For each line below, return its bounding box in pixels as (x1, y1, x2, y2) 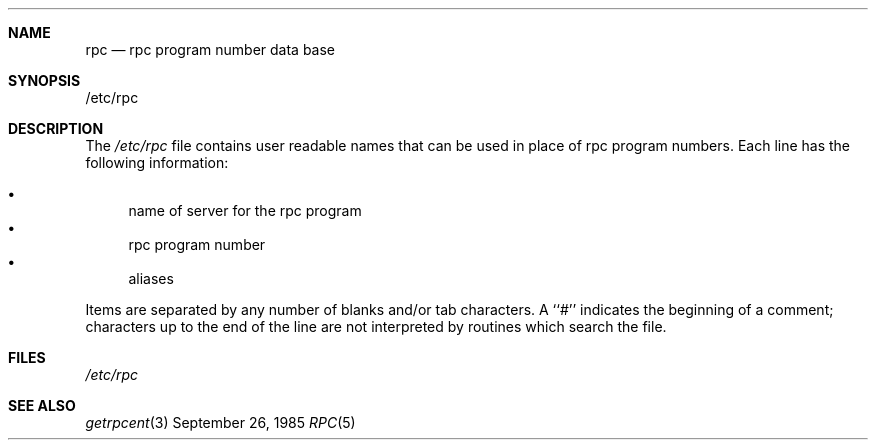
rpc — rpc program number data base (85, 41, 336, 58)
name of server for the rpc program (128, 202, 362, 219)
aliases (128, 270, 174, 287)
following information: (85, 154, 229, 171)
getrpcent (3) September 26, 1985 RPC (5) (85, 414, 356, 431)
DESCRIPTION (8, 120, 104, 137)
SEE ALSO (8, 397, 76, 414)
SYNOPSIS (8, 72, 81, 89)
